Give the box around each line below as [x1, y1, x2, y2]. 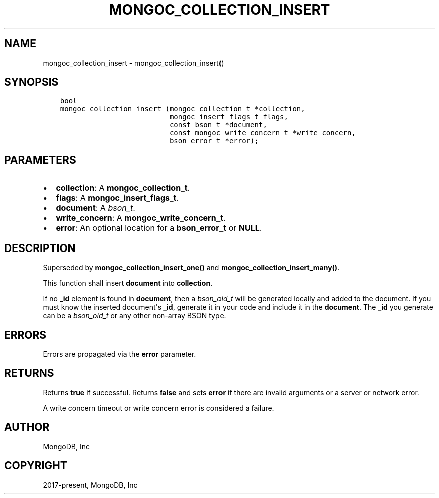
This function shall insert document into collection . [43, 279, 213, 288]
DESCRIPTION [4, 241, 76, 255]
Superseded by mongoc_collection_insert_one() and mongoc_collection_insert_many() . [43, 263, 340, 272]
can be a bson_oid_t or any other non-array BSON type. [43, 311, 226, 320]
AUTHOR [4, 421, 50, 434]
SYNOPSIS [4, 76, 59, 89]
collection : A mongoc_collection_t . [56, 183, 190, 193]
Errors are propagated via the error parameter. [43, 349, 196, 358]
